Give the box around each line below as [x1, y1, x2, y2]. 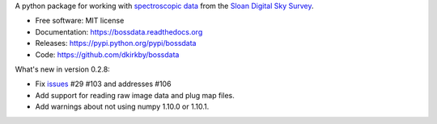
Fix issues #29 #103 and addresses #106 [35, 79, 172, 89]
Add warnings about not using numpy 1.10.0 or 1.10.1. [35, 101, 210, 112]
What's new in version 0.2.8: [15, 64, 111, 74]
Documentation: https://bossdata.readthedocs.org [35, 27, 203, 36]
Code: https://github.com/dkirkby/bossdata [35, 49, 180, 60]
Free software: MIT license [35, 16, 125, 26]
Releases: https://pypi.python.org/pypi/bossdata [35, 39, 197, 48]
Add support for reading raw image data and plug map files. [35, 90, 235, 100]
